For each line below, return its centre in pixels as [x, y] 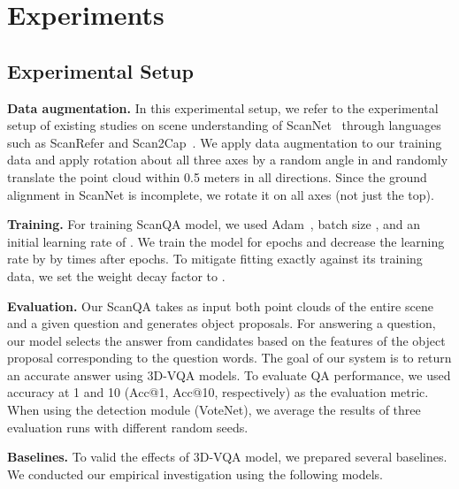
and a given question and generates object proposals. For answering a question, [222, 323]
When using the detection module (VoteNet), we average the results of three [214, 410]
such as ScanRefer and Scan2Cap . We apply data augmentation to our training [225, 142]
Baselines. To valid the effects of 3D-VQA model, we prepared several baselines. [227, 457]
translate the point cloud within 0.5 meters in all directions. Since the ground [217, 176]
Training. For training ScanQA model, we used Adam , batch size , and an [214, 224]
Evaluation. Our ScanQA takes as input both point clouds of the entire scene [220, 306]
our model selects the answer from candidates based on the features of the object [226, 340]
